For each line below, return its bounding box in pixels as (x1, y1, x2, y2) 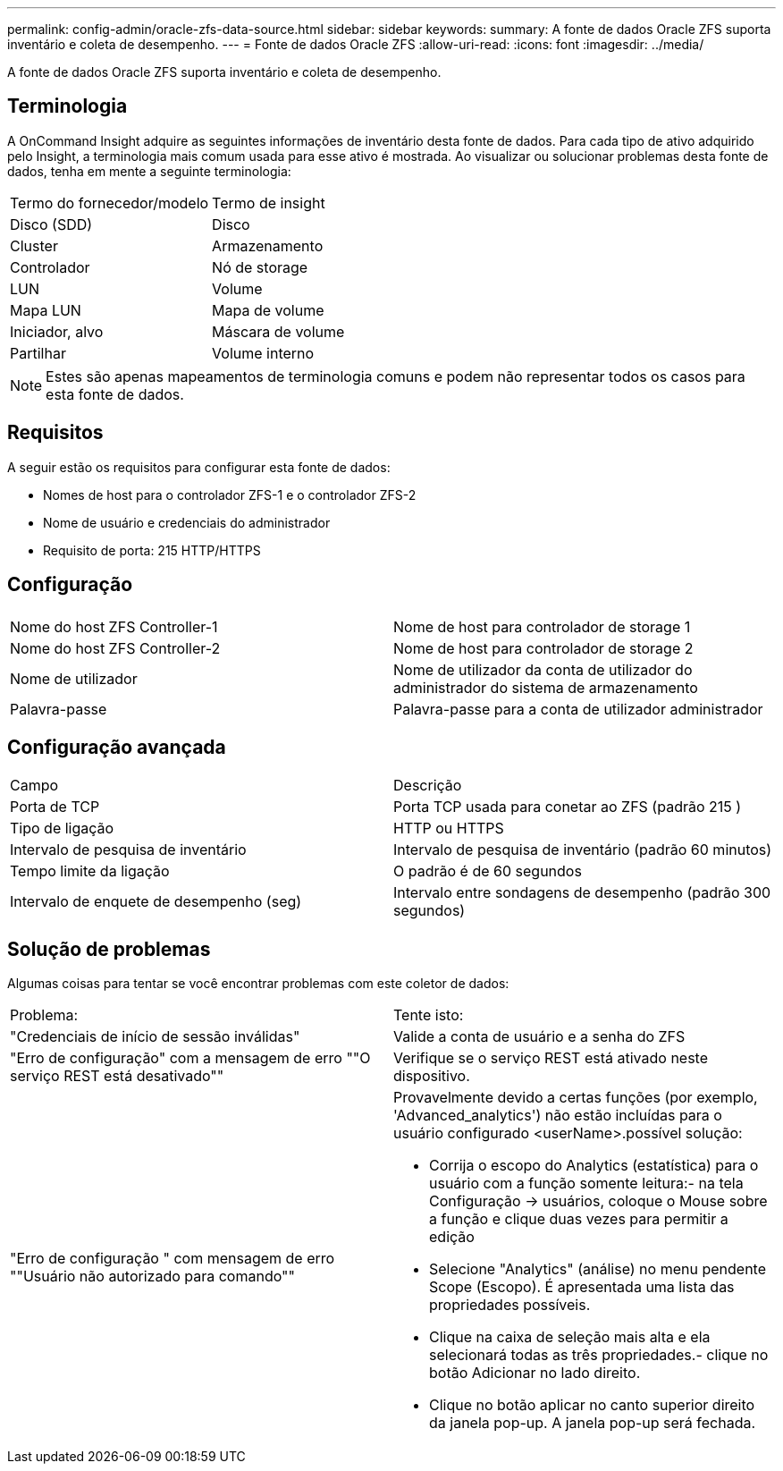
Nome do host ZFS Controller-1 (10, 617, 218, 636)
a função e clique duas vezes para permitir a (429, 1210, 728, 1229)
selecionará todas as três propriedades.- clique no (429, 1346, 769, 1365)
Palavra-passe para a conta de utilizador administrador (393, 699, 763, 718)
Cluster (10, 236, 58, 255)
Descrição (393, 776, 462, 795)
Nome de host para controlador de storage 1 (393, 617, 691, 636)
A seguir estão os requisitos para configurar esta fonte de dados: (7, 459, 391, 475)
